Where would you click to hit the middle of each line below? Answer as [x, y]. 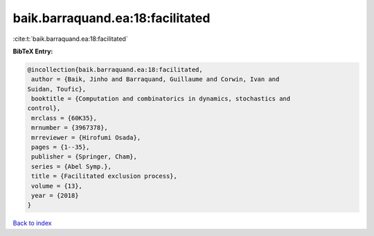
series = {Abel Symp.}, [72, 166]
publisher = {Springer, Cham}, [84, 157]
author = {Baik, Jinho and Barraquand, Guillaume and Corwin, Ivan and [155, 79]
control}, [44, 108]
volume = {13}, [57, 186]
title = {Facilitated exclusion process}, [105, 176]
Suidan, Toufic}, [57, 89]
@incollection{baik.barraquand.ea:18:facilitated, [115, 70]
